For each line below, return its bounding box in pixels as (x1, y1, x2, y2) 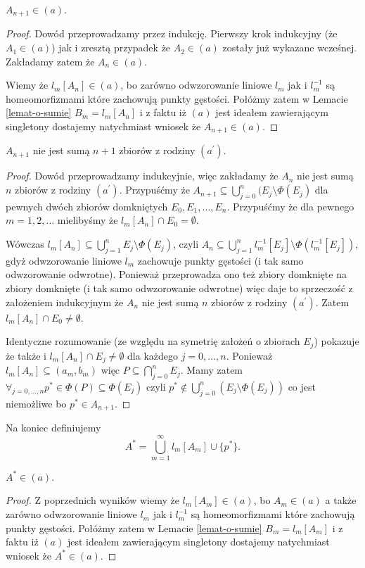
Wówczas (6, 236, 44, 251)
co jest (288, 379, 316, 393)
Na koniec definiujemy (6, 420, 101, 435)
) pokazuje (314, 334, 359, 348)
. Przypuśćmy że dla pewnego (226, 198, 354, 213)
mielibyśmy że (57, 213, 118, 227)
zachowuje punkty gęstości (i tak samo (137, 253, 304, 267)
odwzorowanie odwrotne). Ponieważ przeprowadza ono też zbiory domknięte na (6, 267, 347, 282)
